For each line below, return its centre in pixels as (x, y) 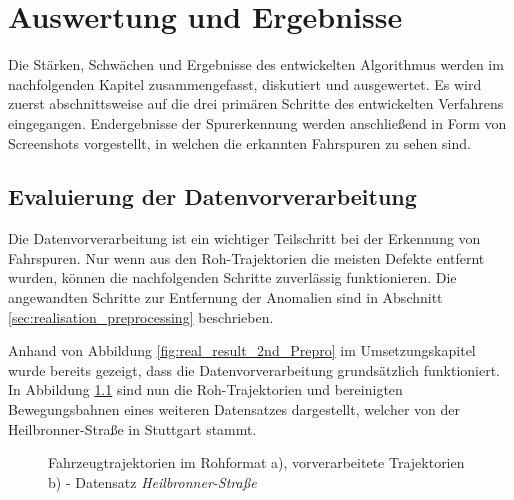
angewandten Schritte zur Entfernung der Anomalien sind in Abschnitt (225, 297)
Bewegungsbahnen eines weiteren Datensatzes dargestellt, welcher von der (234, 409)
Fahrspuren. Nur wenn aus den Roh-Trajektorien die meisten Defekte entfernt (246, 257)
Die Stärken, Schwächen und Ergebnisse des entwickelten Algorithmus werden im (256, 64)
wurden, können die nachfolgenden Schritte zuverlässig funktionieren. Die (232, 277)
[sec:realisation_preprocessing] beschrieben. (141, 316)
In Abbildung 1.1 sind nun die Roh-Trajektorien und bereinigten (205, 389)
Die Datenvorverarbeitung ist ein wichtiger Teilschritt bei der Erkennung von (244, 238)
